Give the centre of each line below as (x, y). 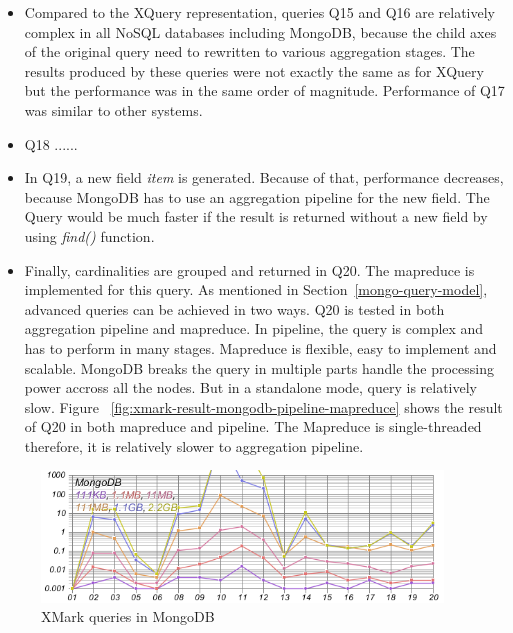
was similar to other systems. (113, 109)
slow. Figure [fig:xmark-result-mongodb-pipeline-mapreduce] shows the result (263, 406)
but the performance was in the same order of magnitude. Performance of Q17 (264, 90)
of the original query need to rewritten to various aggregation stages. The (249, 51)
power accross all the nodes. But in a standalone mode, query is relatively (251, 387)
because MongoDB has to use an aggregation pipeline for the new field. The (257, 196)
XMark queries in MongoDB (128, 616)
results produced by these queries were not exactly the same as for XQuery (254, 70)
